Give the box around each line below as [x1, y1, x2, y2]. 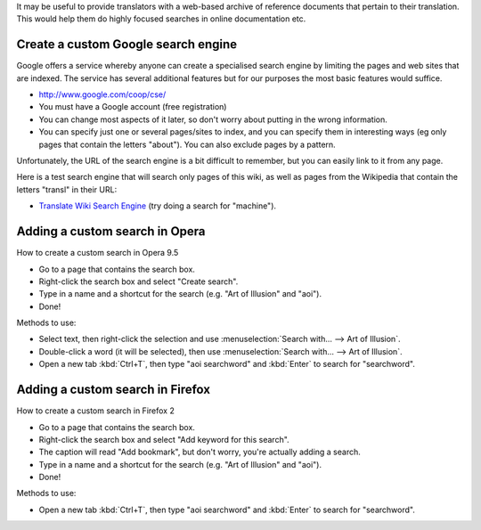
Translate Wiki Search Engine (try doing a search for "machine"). [38, 200, 276, 211]
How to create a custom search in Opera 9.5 [16, 248, 179, 258]
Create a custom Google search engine [16, 37, 238, 53]
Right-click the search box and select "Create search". [38, 276, 239, 287]
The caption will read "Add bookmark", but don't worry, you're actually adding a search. [38, 446, 361, 458]
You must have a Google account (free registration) [38, 102, 227, 112]
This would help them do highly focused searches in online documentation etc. [16, 13, 306, 24]
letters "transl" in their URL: [16, 183, 118, 195]
